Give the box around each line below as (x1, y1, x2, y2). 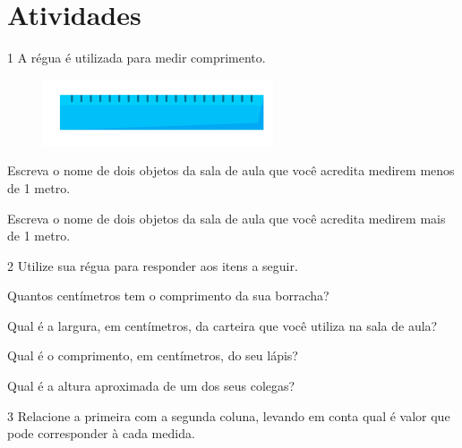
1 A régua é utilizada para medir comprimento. (7, 48, 266, 67)
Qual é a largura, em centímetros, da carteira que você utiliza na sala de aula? (7, 316, 438, 334)
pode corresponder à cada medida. (7, 424, 195, 443)
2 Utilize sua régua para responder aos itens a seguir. (7, 256, 298, 275)
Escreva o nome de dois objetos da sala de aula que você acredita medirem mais (7, 208, 446, 227)
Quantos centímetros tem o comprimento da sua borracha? (7, 286, 329, 305)
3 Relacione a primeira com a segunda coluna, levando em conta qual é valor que (7, 406, 450, 425)
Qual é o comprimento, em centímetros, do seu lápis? (7, 346, 298, 365)
